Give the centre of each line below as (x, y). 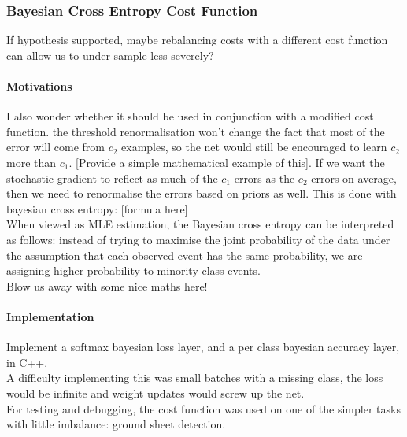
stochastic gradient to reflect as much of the (112, 178)
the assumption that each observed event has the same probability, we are (185, 255)
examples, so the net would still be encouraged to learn (254, 147)
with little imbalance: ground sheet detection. (116, 424)
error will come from (55, 147)
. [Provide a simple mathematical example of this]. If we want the (227, 162)
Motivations (39, 86)
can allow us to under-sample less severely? (110, 55)
